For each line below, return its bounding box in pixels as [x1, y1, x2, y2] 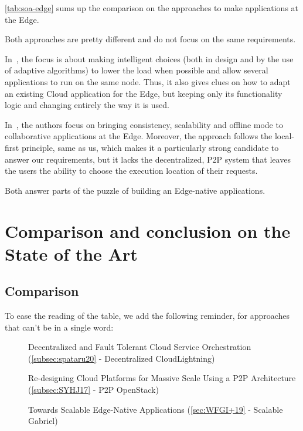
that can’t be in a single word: [5, 321, 114, 333]
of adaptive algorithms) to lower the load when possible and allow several [5, 64, 268, 76]
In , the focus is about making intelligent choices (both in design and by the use [5, 52, 294, 65]
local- [274, 130, 295, 142]
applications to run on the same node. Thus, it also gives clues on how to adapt [5, 75, 291, 87]
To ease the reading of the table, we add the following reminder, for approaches [5, 309, 290, 322]
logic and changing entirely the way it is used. [5, 99, 169, 111]
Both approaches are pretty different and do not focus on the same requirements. [5, 33, 296, 45]
